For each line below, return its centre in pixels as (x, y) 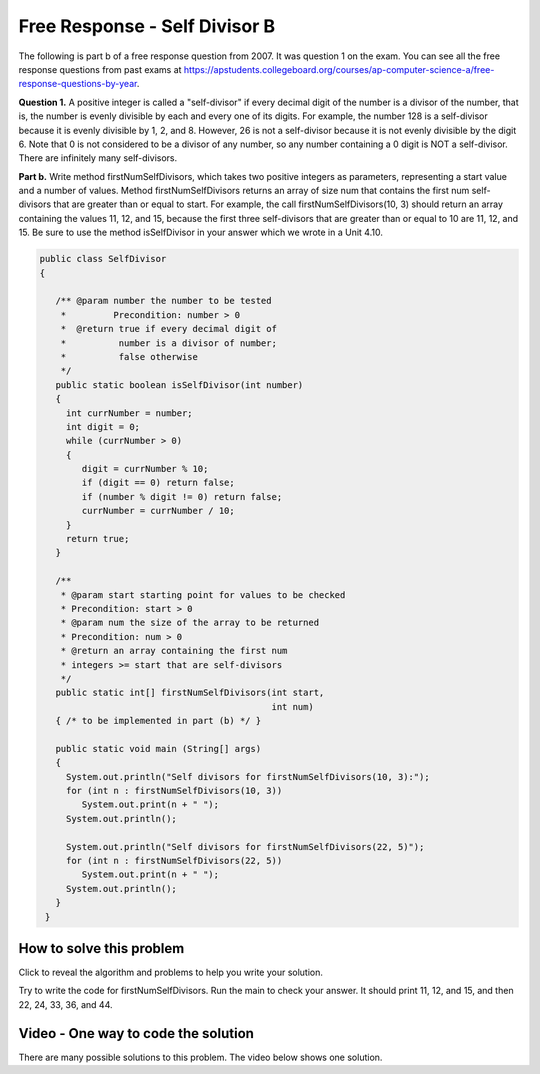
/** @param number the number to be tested (163, 301)
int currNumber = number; (129, 413)
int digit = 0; (102, 426)
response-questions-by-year (77, 84)
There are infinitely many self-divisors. (98, 158)
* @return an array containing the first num (174, 651)
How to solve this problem (101, 948)
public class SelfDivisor (103, 259)
